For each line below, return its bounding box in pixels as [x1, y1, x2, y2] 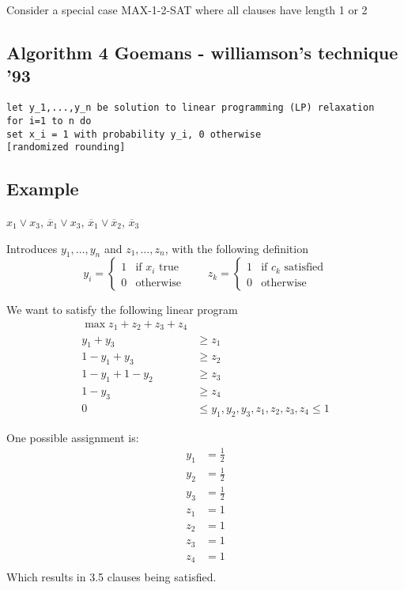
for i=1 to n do [6, 115, 92, 127]
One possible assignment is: [6, 429, 139, 445]
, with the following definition [164, 240, 308, 256]
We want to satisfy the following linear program [6, 301, 238, 318]
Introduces [6, 240, 58, 256]
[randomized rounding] [6, 142, 126, 153]
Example [6, 176, 79, 201]
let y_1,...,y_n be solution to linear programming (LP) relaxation [6, 102, 375, 114]
